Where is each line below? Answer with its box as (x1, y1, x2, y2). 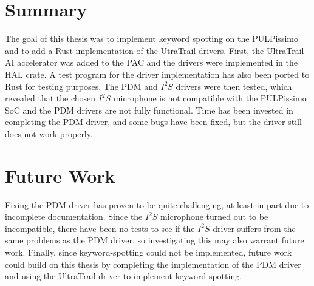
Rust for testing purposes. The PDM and (5, 80, 158, 92)
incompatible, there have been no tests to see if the (5, 222, 195, 234)
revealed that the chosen (5, 92, 96, 104)
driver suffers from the (213, 222, 296, 234)
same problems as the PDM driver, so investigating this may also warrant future (5, 234, 304, 247)
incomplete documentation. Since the (5, 210, 143, 223)
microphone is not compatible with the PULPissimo (113, 92, 307, 104)
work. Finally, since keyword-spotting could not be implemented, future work (5, 245, 292, 258)
